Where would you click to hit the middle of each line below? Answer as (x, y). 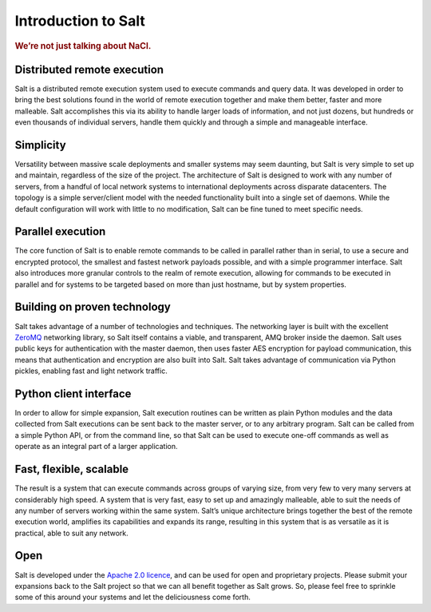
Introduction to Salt (80, 21)
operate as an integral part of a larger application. (96, 447)
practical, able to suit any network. (72, 533)
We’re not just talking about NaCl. (83, 46)
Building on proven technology (93, 307)
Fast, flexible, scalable (72, 469)
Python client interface (73, 393)
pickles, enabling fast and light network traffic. (91, 371)
